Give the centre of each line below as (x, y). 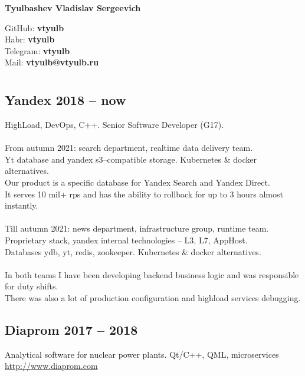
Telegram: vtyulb (37, 50)
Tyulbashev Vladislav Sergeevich (73, 8)
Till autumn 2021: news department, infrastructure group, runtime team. (137, 228)
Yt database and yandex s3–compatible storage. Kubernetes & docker (131, 159)
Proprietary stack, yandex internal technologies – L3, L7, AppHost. (126, 240)
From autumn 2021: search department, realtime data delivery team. (129, 148)
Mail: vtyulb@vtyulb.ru (52, 62)
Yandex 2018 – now (65, 100)
